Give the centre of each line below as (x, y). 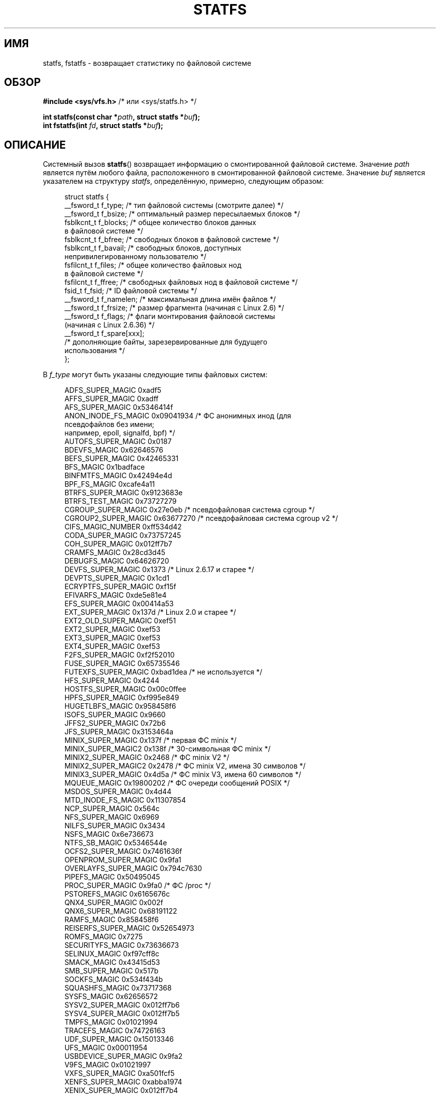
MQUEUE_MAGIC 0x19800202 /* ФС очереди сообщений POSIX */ (177, 783)
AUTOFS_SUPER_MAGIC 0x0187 (118, 442)
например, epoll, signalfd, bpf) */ (120, 433)
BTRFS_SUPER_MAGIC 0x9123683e (124, 493)
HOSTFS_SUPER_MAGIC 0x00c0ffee (125, 689)
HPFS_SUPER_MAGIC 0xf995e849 (122, 698)
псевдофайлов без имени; (109, 424)
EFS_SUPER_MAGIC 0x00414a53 (119, 604)
